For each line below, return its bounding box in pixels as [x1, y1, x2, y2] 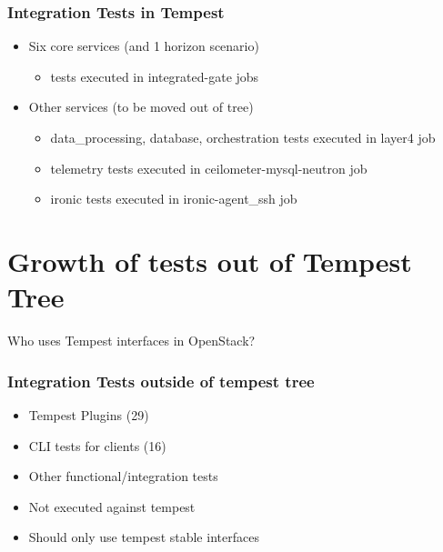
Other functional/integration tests [28, 467, 218, 486]
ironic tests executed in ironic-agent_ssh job [50, 189, 297, 208]
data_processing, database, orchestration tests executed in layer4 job [50, 128, 436, 146]
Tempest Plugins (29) [28, 405, 149, 424]
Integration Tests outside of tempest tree [7, 369, 315, 392]
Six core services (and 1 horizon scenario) [28, 36, 259, 55]
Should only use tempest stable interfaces [28, 527, 259, 547]
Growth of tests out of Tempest [7, 242, 412, 279]
